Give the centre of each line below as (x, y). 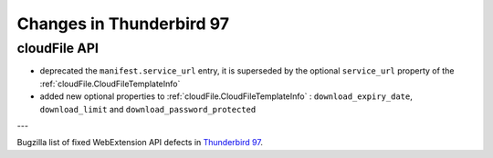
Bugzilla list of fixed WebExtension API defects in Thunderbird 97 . (140, 143)
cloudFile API (58, 48)
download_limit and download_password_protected (148, 109)
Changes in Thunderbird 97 (123, 24)
